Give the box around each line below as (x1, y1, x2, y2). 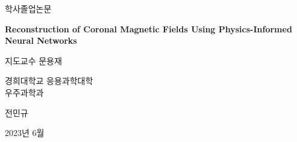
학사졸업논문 (5, 2, 52, 14)
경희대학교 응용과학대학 (5, 74, 93, 87)
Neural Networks (5, 34, 77, 47)
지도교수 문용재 (5, 54, 62, 67)
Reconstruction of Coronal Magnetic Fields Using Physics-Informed (5, 22, 292, 35)
